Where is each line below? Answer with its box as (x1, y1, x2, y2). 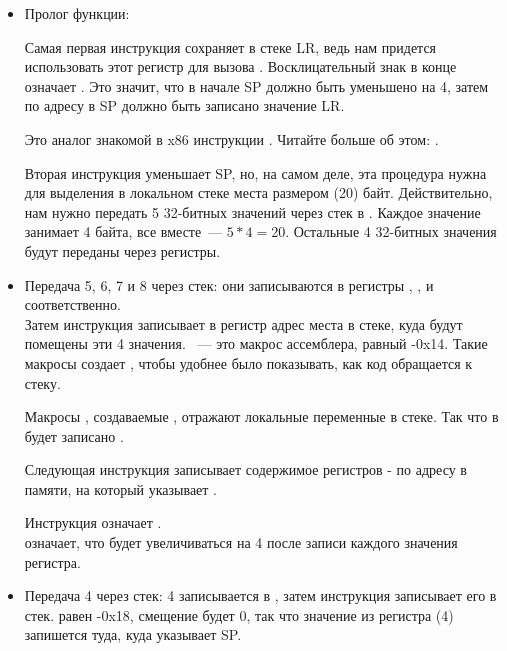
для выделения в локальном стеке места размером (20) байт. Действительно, (24, 182, 493, 203)
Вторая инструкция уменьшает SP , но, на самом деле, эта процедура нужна (24, 162, 487, 183)
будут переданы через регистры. (24, 240, 221, 261)
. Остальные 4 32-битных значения (285, 221, 497, 242)
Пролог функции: (24, 3, 130, 23)
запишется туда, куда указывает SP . (24, 624, 242, 645)
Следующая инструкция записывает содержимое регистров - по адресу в (24, 459, 467, 480)
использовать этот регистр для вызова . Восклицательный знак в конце (24, 56, 457, 77)
